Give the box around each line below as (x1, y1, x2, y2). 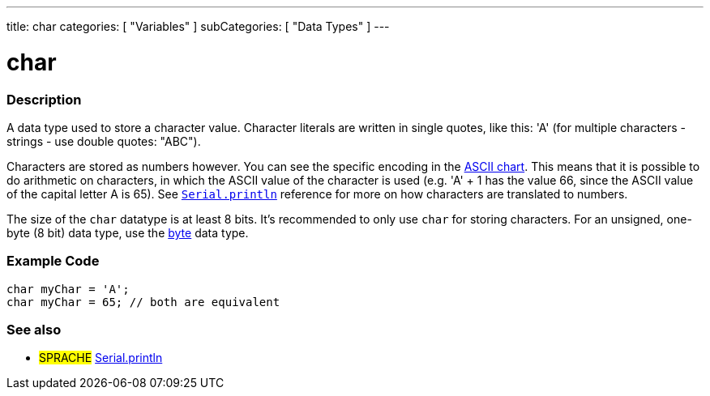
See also (6, 321, 62, 338)
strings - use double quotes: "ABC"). (6, 134, 201, 148)
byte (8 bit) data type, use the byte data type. (6, 225, 249, 240)
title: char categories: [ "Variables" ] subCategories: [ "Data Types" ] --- (6, 19, 390, 33)
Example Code (6, 253, 100, 270)
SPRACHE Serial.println (39, 351, 163, 365)
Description (6, 91, 82, 108)
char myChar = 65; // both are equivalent (6, 295, 280, 309)
